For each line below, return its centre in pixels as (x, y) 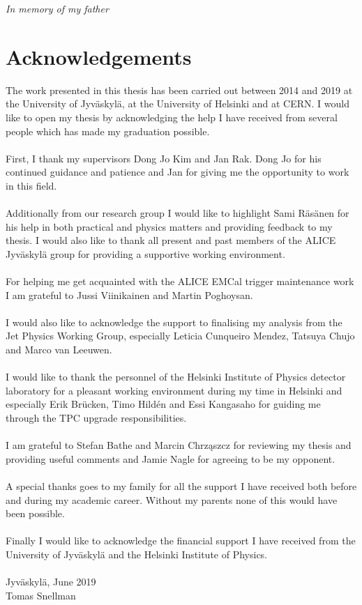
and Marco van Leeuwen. (59, 349)
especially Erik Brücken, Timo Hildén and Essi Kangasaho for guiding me (163, 404)
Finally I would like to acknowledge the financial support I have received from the (181, 541)
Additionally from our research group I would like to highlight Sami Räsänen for (178, 213)
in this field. (31, 185)
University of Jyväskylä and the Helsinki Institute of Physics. (137, 554)
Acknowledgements (99, 56)
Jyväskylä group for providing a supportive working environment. (145, 253)
